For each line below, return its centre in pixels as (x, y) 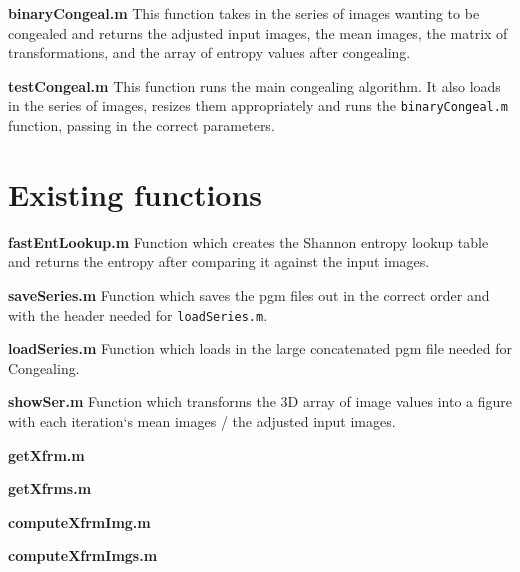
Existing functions (135, 193)
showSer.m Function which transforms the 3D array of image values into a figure (260, 401)
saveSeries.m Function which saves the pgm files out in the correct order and (249, 294)
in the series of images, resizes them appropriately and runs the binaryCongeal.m (258, 105)
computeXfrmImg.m (79, 521)
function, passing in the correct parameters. (141, 125)
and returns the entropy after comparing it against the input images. (219, 261)
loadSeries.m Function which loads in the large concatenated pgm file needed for (260, 348)
